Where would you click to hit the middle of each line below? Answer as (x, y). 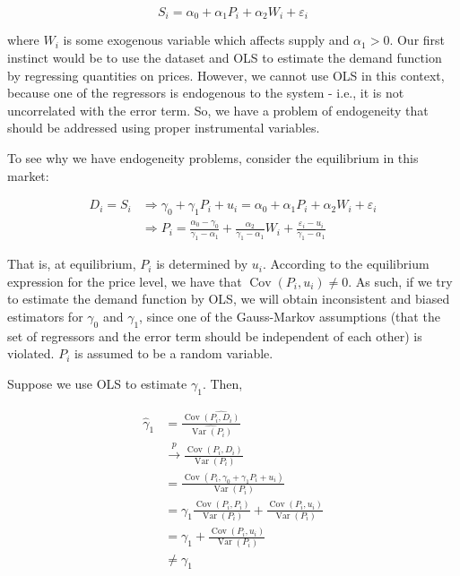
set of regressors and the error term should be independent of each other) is (215, 335)
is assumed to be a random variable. (174, 353)
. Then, (222, 383)
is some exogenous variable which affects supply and (206, 40)
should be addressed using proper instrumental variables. (164, 128)
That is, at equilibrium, (72, 264)
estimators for (45, 316)
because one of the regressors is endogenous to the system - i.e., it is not (206, 93)
